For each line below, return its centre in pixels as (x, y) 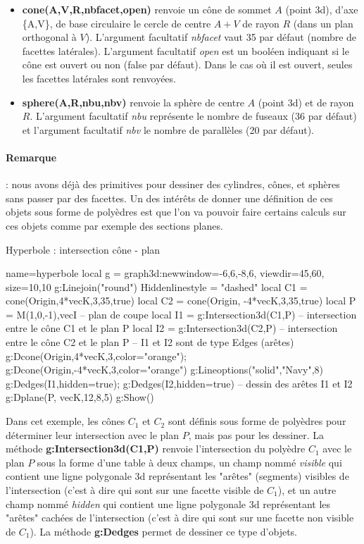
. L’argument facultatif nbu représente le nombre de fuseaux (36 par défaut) (193, 116)
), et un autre (307, 490)
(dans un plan (323, 23)
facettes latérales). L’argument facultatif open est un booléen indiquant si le (186, 50)
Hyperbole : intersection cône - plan (83, 249)
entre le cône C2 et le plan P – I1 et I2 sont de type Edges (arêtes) (150, 342)
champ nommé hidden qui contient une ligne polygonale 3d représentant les (168, 503)
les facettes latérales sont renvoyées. (99, 78)
